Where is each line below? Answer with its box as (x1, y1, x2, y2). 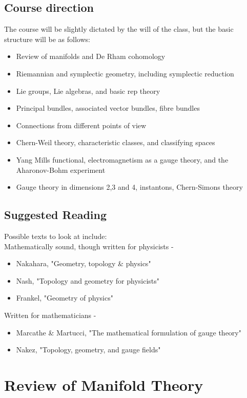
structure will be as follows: (4, 33, 90, 44)
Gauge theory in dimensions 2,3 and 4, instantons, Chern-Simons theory (16, 182, 243, 192)
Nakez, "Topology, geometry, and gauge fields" (16, 344, 161, 355)
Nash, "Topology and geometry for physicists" (16, 275, 159, 286)
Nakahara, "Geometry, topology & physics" (16, 258, 151, 269)
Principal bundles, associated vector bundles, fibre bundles (16, 103, 200, 113)
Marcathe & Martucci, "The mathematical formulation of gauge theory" (16, 327, 241, 337)
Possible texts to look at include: (4, 230, 107, 241)
